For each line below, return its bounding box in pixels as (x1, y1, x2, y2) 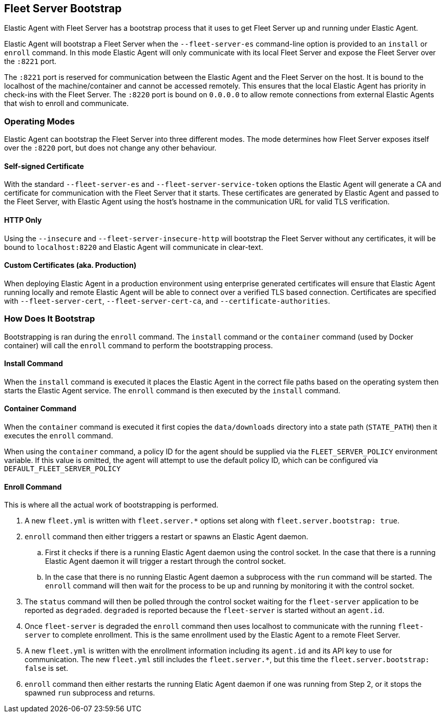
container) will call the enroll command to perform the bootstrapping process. (4, 341, 273, 350)
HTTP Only (4, 216, 42, 224)
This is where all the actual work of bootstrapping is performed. (4, 500, 219, 510)
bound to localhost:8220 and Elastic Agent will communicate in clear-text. (4, 242, 263, 251)
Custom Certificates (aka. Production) (4, 261, 137, 270)
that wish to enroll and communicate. (4, 99, 129, 108)
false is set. (25, 664, 68, 673)
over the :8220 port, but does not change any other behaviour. (4, 143, 217, 153)
